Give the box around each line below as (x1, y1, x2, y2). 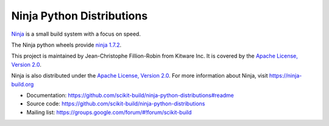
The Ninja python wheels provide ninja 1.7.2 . (11, 41, 122, 48)
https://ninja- (269, 72, 302, 79)
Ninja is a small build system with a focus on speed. (11, 30, 141, 38)
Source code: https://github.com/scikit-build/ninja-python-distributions (26, 100, 205, 107)
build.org (11, 81, 34, 88)
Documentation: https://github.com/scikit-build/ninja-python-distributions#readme (26, 91, 235, 99)
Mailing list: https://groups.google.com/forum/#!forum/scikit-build (26, 108, 192, 116)
